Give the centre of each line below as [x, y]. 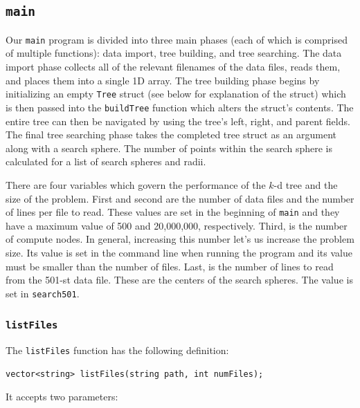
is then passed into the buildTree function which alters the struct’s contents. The [180, 107]
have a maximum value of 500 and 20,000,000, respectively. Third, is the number [177, 225]
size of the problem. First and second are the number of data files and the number [180, 198]
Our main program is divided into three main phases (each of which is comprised [177, 39]
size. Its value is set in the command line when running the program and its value [179, 252]
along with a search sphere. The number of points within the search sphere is [169, 148]
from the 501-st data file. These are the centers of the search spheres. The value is [179, 280]
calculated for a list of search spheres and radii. [106, 161]
